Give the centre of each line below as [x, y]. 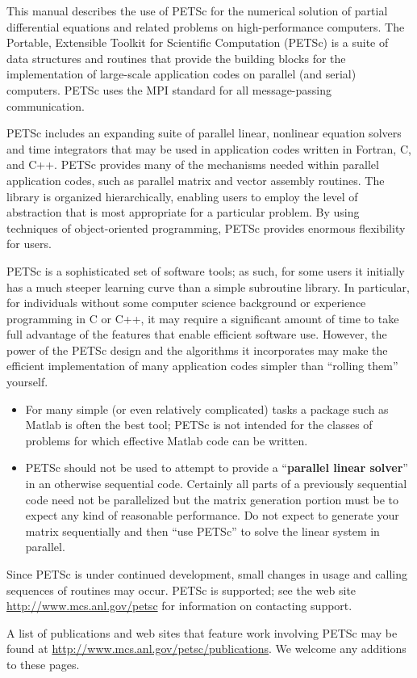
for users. [29, 244]
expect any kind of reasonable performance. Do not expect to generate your [212, 515]
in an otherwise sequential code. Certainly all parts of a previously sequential [216, 484]
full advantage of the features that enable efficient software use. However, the [197, 334]
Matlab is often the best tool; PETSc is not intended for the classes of [199, 425]
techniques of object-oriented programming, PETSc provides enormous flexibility [206, 227]
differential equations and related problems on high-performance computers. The [206, 26]
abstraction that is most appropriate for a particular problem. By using [183, 212]
